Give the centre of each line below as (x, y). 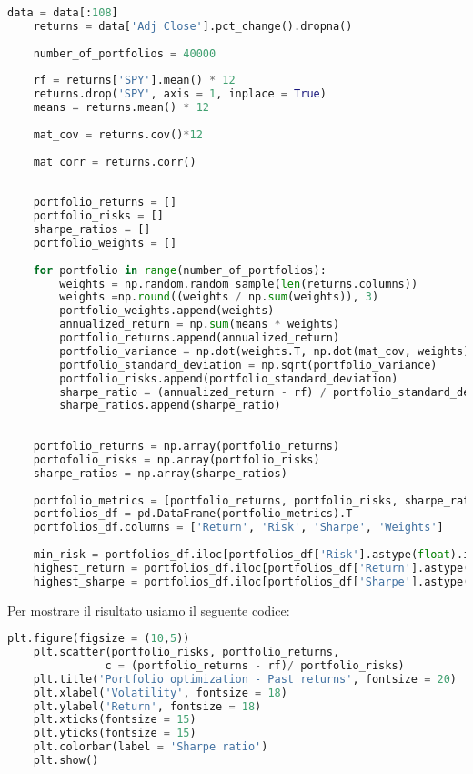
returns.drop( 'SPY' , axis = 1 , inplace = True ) (180, 94)
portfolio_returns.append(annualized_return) (200, 338)
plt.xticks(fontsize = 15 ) (115, 720)
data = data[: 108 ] (63, 13)
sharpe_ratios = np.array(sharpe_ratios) (160, 473)
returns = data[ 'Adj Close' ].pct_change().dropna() (193, 26)
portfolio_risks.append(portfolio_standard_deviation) (229, 378)
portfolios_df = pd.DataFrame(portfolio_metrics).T (193, 514)
